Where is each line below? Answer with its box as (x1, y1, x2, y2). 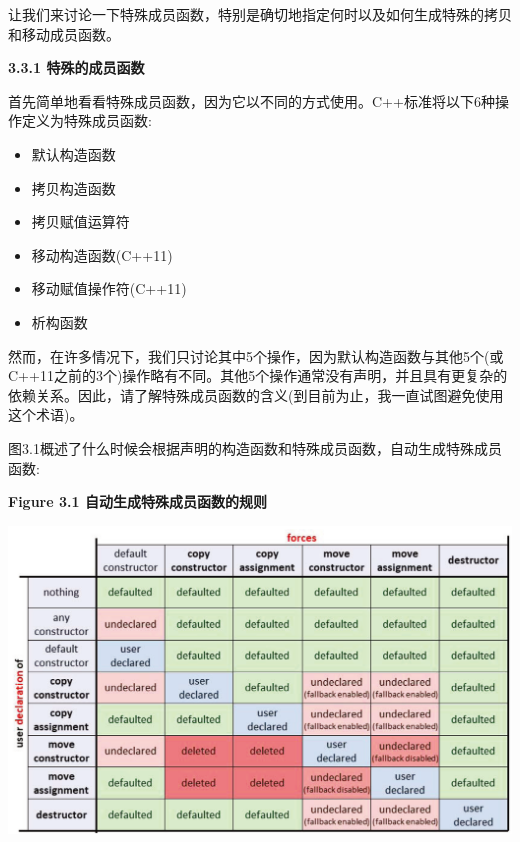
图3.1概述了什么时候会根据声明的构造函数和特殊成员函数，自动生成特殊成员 (8, 437, 502, 458)
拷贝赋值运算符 (31, 211, 130, 232)
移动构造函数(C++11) (31, 244, 173, 265)
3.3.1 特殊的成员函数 (8, 57, 145, 78)
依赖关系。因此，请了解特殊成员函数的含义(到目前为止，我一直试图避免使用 (8, 384, 504, 405)
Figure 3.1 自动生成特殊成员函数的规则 (8, 491, 267, 512)
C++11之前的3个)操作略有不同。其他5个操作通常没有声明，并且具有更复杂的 (8, 365, 508, 386)
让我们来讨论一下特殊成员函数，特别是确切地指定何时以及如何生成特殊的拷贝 (8, 4, 512, 24)
